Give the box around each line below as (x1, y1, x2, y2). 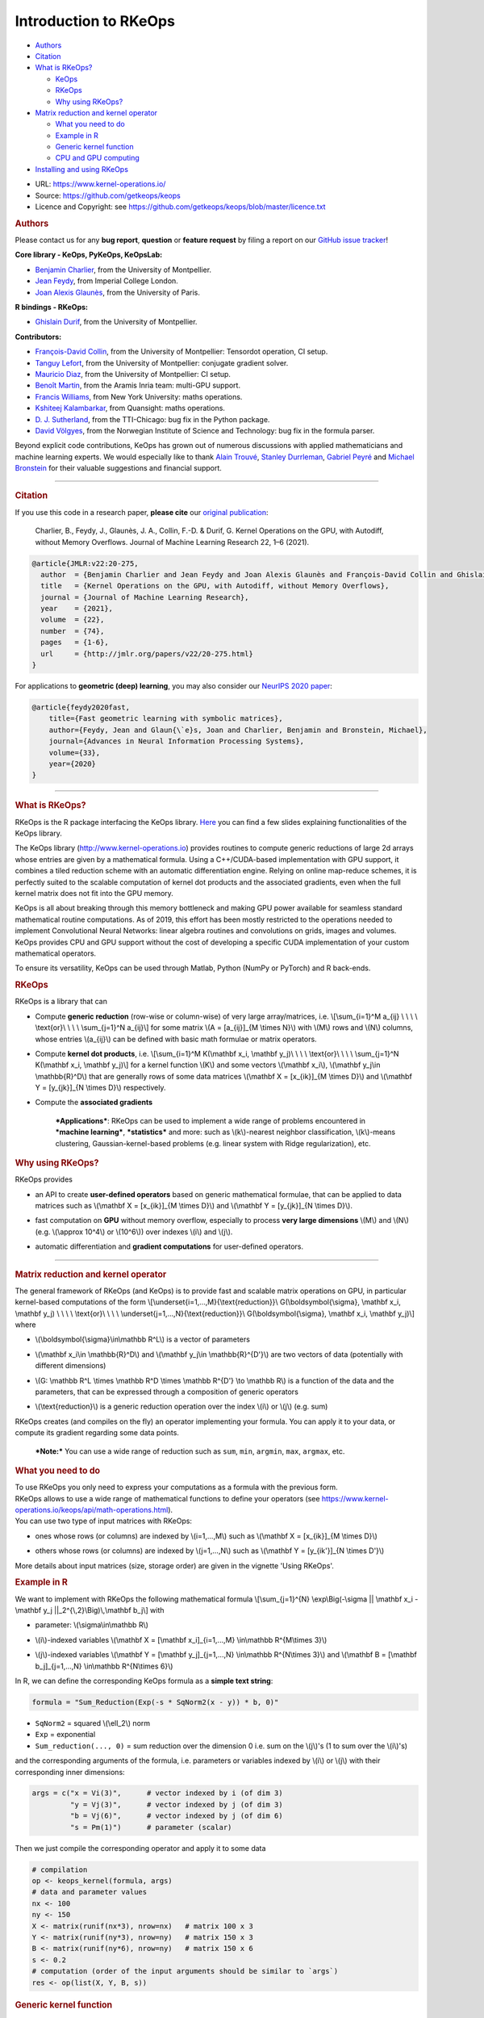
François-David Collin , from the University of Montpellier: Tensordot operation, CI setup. (35, 347, 328, 357)
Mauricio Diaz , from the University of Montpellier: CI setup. (35, 369, 232, 379)
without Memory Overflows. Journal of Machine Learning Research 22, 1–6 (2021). (35, 537, 310, 546)
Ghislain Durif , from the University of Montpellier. (35, 317, 198, 327)
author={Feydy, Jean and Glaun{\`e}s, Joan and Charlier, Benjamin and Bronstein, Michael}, (48, 725, 428, 735)
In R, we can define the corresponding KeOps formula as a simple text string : (15, 1676, 273, 1685)
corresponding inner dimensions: (15, 1767, 125, 1777)
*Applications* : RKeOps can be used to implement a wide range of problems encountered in (55, 1116, 366, 1125)
